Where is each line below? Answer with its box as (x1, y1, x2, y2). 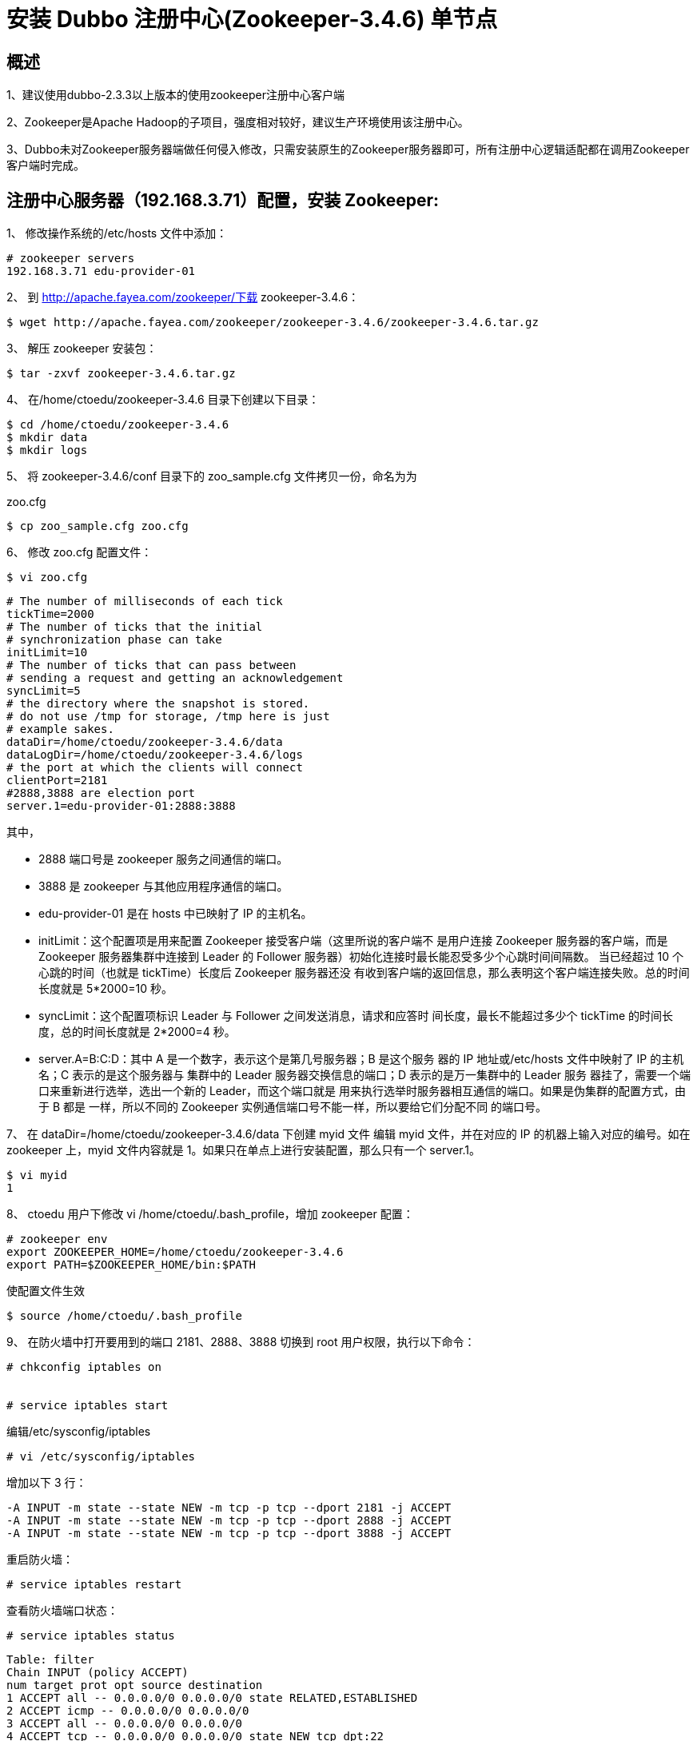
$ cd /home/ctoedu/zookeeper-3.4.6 (6, 418, 229, 432)
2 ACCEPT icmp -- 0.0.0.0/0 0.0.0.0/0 (6, 1704, 249, 1718)
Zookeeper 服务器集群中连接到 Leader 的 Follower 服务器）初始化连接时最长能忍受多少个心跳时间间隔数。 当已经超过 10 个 (38, 950, 684, 964)
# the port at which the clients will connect (6, 761, 303, 775)
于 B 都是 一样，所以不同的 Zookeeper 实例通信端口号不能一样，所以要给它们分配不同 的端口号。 (38, 1100, 548, 1114)
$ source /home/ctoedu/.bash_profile (6, 1309, 243, 1323)
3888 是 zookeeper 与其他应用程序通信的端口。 (38, 879, 289, 894)
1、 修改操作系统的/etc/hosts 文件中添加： (6, 226, 228, 241)
